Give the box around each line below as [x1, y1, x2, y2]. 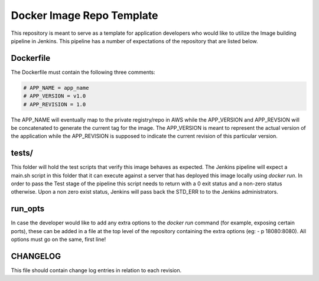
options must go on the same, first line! [11, 236, 106, 243]
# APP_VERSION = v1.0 [23, 93, 86, 100]
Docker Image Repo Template [11, 9, 158, 22]
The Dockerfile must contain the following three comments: [11, 68, 156, 76]
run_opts [11, 204, 45, 214]
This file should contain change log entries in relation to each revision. [11, 267, 182, 274]
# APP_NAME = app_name [23, 84, 89, 91]
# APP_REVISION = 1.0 [23, 101, 86, 107]
